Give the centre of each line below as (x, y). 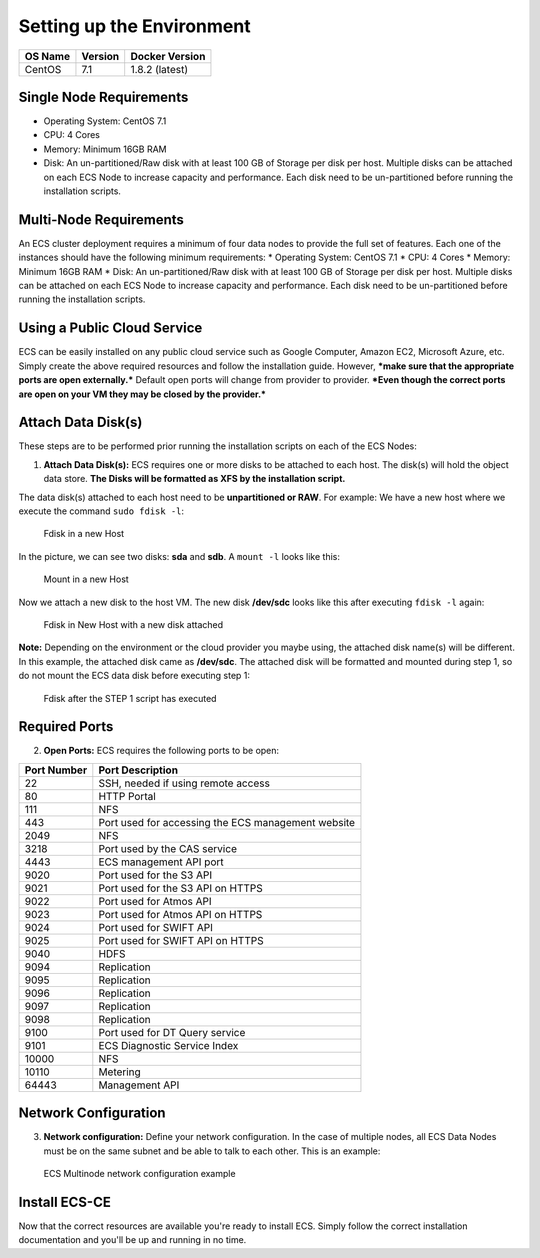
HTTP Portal (127, 796)
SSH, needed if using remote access (184, 783)
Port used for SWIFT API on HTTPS (181, 940)
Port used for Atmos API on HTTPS (180, 914)
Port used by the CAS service (167, 848)
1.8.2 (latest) (159, 69)
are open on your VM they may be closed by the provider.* (142, 394)
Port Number (56, 770)
